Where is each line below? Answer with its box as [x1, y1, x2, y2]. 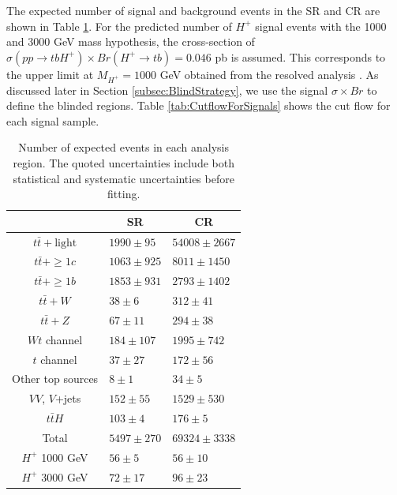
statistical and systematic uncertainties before [13, 170, 234, 186]
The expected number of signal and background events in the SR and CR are [6, 2, 380, 18]
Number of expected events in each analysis [18, 139, 229, 156]
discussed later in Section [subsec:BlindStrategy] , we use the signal [6, 81, 328, 98]
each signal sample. [6, 112, 99, 129]
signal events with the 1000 [255, 17, 387, 34]
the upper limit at [6, 66, 94, 82]
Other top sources [12, 370, 99, 387]
